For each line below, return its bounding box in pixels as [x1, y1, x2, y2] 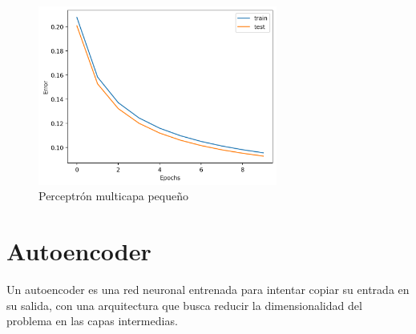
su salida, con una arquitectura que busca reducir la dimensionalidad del [6, 296, 362, 313]
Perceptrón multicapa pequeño [38, 187, 188, 204]
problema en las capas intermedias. [6, 312, 178, 329]
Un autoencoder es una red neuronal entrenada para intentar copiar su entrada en [6, 280, 410, 297]
